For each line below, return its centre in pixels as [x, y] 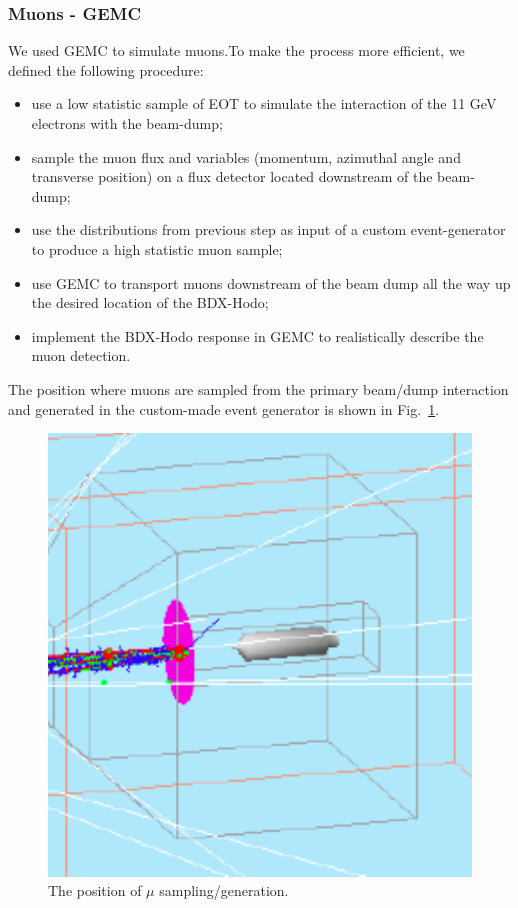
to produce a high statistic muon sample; [157, 248]
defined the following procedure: [106, 69]
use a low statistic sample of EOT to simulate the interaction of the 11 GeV [264, 103]
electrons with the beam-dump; [127, 123]
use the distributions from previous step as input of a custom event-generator [268, 229]
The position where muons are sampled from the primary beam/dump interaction [258, 388]
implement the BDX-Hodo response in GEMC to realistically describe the [257, 335]
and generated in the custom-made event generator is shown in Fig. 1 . [224, 408]
